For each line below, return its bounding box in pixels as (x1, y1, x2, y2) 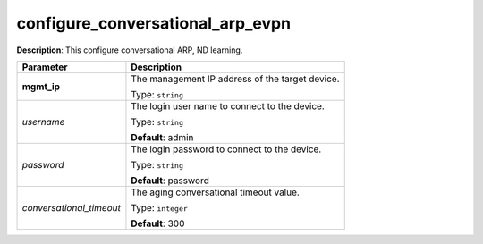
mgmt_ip (21, 80, 61, 93)
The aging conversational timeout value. (131, 186, 300, 198)
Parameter (21, 61, 68, 73)
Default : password (131, 174, 209, 187)
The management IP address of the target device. (131, 72, 340, 85)
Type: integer (131, 201, 188, 214)
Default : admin (131, 130, 194, 143)
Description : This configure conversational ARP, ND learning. (16, 45, 243, 55)
